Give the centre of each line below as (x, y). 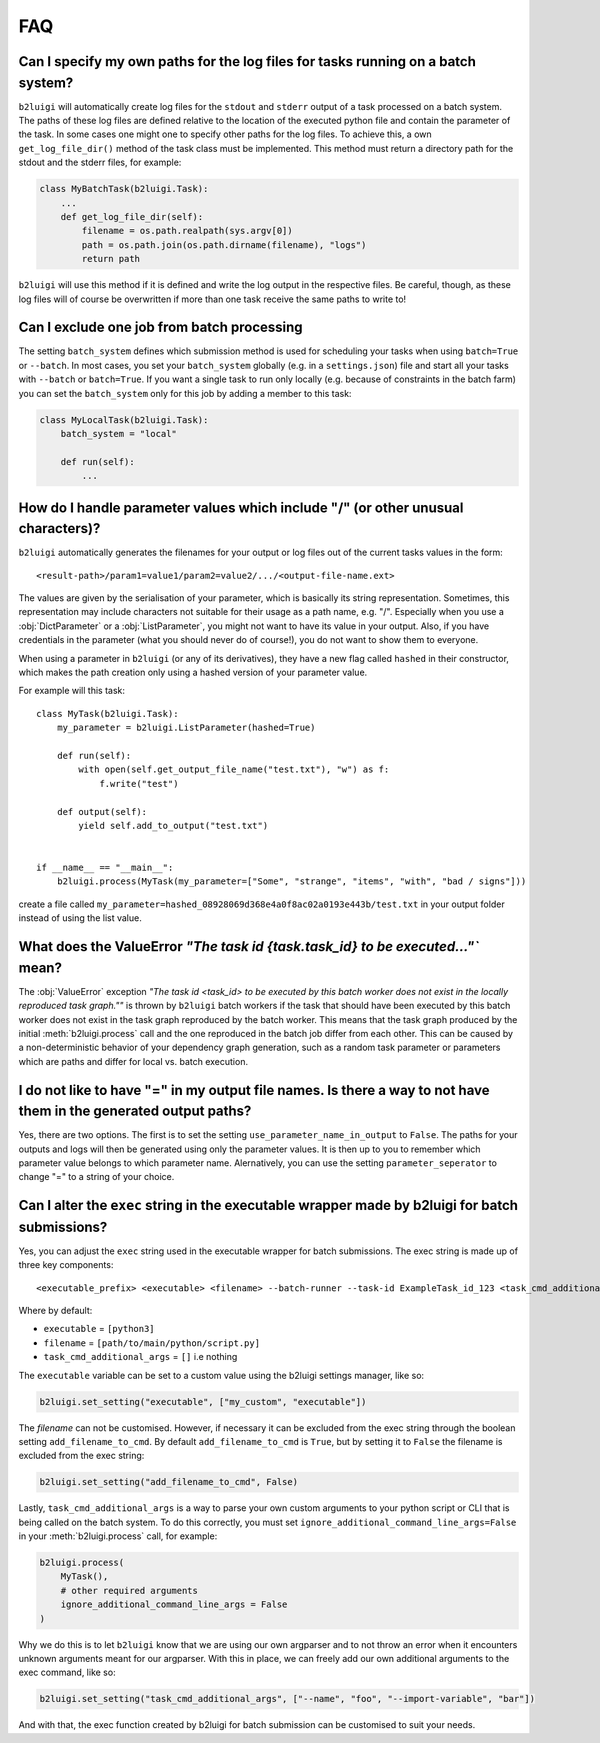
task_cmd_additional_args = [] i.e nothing (140, 1357)
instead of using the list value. (80, 918)
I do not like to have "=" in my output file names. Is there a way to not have (254, 1090)
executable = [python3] (99, 1329)
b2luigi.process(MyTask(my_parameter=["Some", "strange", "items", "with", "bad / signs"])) (291, 881)
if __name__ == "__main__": (105, 868)
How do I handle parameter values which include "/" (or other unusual (241, 507)
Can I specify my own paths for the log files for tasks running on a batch (247, 61)
